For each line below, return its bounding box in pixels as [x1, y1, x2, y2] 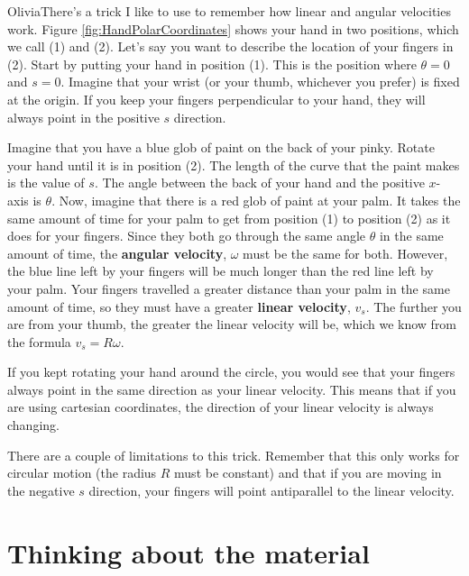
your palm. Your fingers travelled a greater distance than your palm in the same [7, 279, 450, 297]
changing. [7, 416, 60, 434]
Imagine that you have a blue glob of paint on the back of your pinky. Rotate [7, 138, 435, 157]
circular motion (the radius [7, 463, 157, 482]
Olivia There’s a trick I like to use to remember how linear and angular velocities [7, 2, 451, 20]
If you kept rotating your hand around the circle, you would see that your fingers [7, 362, 455, 381]
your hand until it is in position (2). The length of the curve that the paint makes [7, 155, 460, 174]
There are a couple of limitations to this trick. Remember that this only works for [7, 445, 460, 464]
